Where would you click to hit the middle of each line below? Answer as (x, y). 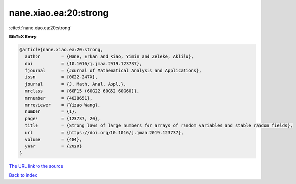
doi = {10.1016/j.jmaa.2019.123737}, (83, 63)
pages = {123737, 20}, (63, 119)
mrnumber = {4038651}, (59, 98)
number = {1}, (51, 112)
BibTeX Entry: (23, 37)
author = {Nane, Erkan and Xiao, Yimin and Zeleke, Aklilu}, (110, 56)
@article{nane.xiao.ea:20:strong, (61, 50)
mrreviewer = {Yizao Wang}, (63, 105)
